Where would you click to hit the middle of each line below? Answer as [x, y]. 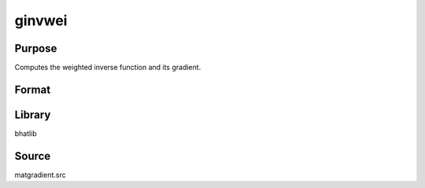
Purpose [36, 48]
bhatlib [26, 133]
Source [33, 156]
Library [33, 114]
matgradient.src [40, 175]
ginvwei [41, 20]
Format [33, 89]
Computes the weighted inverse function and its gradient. [108, 68]
